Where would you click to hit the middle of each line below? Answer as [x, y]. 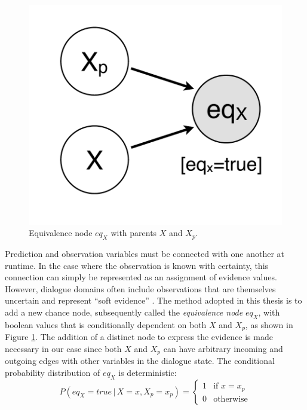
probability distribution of [53, 372]
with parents [134, 233]
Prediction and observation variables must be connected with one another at [145, 253]
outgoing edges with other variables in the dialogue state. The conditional [140, 361]
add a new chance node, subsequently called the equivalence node [124, 312]
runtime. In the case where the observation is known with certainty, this [137, 265]
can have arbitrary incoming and [223, 348]
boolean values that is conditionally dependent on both [106, 324]
